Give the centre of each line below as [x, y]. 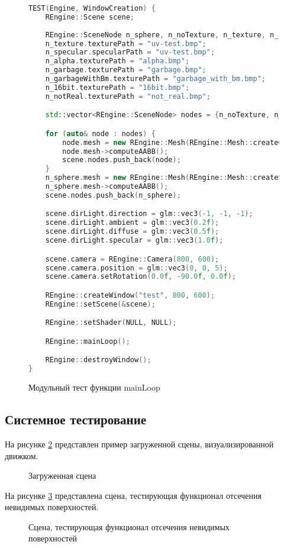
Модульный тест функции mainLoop [94, 387]
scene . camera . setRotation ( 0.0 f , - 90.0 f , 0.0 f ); [141, 277]
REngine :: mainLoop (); [88, 341]
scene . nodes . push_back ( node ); [122, 160]
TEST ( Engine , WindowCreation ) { [92, 8]
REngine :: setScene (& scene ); [100, 304]
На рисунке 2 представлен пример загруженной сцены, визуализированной [139, 444]
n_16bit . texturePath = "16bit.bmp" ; [117, 87]
